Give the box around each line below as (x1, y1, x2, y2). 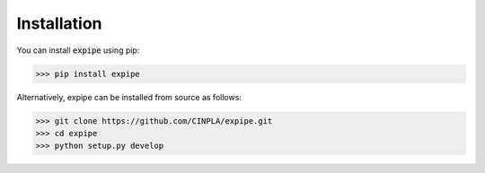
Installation (16, 13, 102, 33)
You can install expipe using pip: (16, 45, 140, 56)
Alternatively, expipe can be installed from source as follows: (16, 91, 242, 102)
